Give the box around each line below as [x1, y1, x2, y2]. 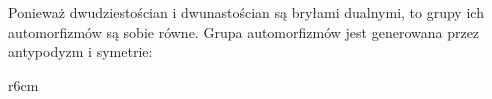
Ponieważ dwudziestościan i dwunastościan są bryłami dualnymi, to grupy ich [8, 2, 484, 22]
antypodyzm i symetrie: [8, 41, 153, 62]
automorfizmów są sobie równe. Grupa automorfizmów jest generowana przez [8, 21, 480, 42]
